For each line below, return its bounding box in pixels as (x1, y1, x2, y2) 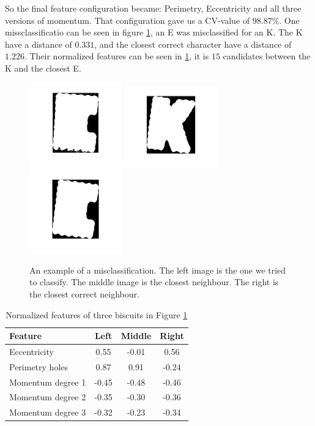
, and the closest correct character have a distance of (94, 37, 292, 50)
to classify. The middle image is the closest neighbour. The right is (29, 275, 279, 288)
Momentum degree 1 (9, 375, 86, 388)
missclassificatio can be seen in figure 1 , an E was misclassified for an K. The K (5, 26, 303, 39)
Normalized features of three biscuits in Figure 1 (6, 308, 188, 321)
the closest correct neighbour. (29, 287, 139, 300)
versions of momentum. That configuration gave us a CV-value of (5, 13, 250, 26)
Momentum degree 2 (9, 390, 86, 403)
